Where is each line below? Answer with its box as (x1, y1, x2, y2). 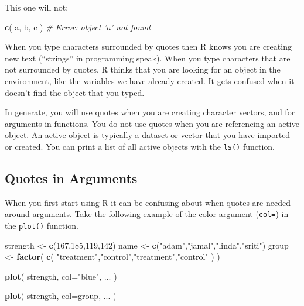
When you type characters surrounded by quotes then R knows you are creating (5, 40, 292, 53)
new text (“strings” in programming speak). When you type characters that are (5, 51, 291, 64)
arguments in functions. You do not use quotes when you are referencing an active (5, 117, 299, 129)
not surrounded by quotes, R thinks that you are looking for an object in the (5, 63, 281, 75)
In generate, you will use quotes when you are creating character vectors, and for (5, 106, 295, 118)
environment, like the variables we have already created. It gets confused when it (5, 74, 295, 87)
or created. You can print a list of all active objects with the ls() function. (5, 140, 275, 152)
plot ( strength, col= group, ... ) (5, 290, 117, 302)
